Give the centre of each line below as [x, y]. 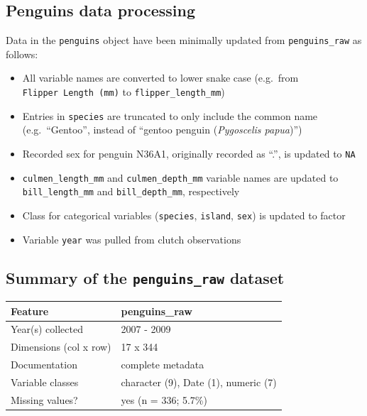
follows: [22, 54]
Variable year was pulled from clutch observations [132, 239]
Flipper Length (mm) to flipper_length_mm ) [124, 92]
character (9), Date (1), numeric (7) [199, 382]
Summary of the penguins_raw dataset [145, 277]
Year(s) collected [47, 329]
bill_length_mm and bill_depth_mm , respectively [131, 191]
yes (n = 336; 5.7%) [164, 399]
